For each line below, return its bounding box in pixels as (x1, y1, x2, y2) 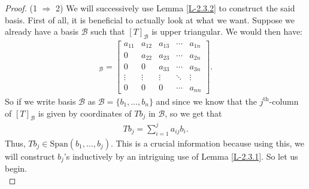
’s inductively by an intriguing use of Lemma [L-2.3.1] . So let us (63, 150, 298, 162)
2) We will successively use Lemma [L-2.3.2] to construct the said (56, 2, 295, 14)
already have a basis (5, 25, 79, 38)
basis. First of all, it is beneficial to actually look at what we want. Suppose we (5, 13, 295, 26)
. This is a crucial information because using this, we (111, 136, 304, 149)
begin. (5, 162, 27, 175)
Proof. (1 (5, 2, 37, 14)
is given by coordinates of (38, 106, 132, 119)
